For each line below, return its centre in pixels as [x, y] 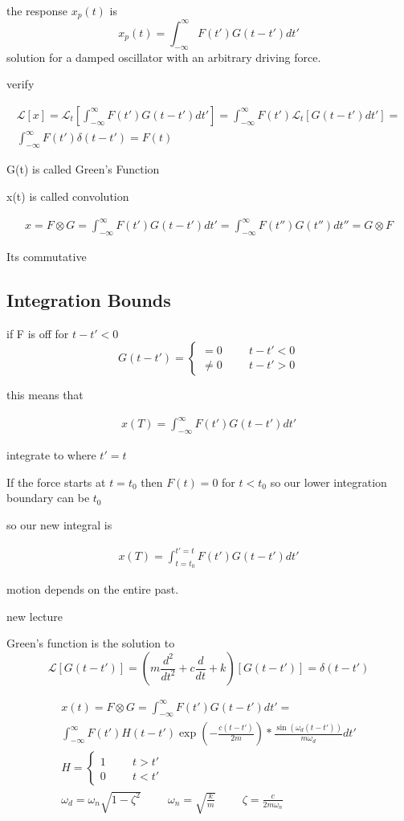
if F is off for [38, 333]
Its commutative [47, 256]
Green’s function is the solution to [91, 643]
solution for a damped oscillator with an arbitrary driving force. [164, 57]
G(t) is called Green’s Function [83, 169]
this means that [45, 395]
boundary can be [48, 498]
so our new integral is [59, 524]
